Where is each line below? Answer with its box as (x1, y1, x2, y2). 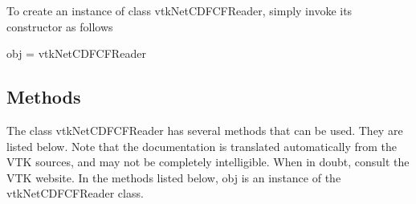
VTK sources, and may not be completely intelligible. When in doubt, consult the (6, 153, 410, 170)
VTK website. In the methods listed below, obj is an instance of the (6, 169, 341, 186)
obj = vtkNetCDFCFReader (6, 45, 146, 62)
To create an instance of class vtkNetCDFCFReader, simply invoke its (6, 2, 353, 18)
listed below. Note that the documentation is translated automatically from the (6, 137, 398, 154)
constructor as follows (6, 18, 113, 35)
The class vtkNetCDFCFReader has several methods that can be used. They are (6, 121, 403, 138)
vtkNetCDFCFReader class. (6, 185, 144, 202)
